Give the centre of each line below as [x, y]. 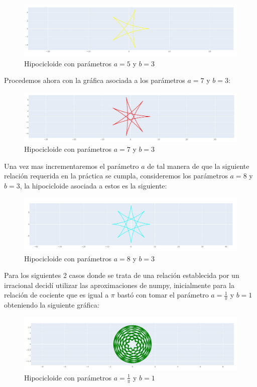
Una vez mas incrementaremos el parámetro [72, 166]
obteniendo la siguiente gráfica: [52, 305]
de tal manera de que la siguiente [198, 166]
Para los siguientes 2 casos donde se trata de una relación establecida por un [122, 275]
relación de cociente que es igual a [56, 295]
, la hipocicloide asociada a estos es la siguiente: [93, 186]
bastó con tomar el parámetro [163, 295]
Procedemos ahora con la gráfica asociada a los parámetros [95, 80]
